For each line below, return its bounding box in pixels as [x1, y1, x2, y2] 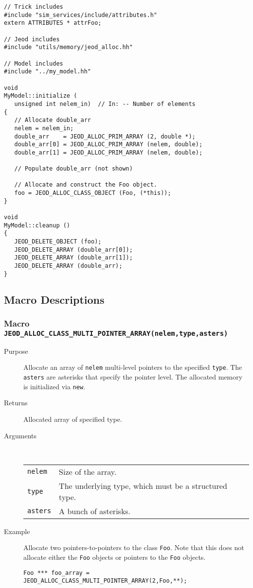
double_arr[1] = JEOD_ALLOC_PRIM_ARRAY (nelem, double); [14, 149, 203, 156]
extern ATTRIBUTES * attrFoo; [4, 19, 102, 27]
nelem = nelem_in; [14, 124, 74, 132]
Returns [4, 398, 28, 408]
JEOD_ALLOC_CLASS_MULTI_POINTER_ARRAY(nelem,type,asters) [4, 329, 228, 337]
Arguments [4, 430, 37, 440]
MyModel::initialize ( [4, 92, 77, 100]
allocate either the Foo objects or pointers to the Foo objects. [23, 552, 206, 562]
